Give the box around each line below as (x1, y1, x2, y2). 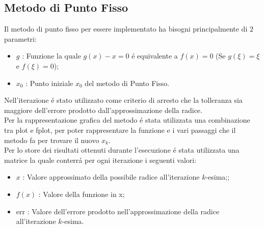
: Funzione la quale (22, 50, 81, 61)
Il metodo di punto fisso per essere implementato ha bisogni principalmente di (4, 23, 248, 34)
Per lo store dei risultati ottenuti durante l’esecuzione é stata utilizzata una (4, 145, 240, 155)
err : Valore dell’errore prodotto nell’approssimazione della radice (16, 206, 220, 216)
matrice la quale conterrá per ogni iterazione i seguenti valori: (4, 154, 197, 165)
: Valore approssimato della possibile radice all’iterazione (22, 172, 200, 182)
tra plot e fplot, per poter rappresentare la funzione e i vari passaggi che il (4, 124, 236, 135)
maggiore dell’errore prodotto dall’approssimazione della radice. (4, 104, 202, 115)
